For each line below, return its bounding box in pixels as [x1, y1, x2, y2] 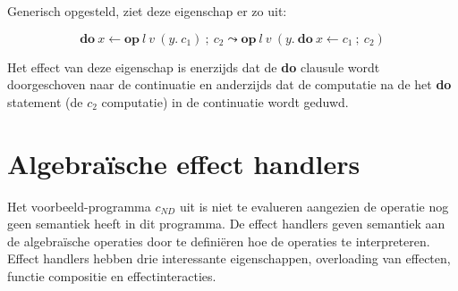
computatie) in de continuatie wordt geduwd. [101, 92, 349, 111]
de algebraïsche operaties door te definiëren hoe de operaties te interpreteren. [7, 231, 430, 250]
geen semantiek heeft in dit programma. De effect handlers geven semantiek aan [7, 214, 445, 233]
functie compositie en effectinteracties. [7, 266, 216, 285]
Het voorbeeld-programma [7, 196, 151, 215]
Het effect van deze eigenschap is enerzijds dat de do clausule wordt [7, 57, 380, 76]
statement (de [7, 92, 83, 111]
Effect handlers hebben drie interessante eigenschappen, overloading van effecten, [7, 249, 451, 268]
